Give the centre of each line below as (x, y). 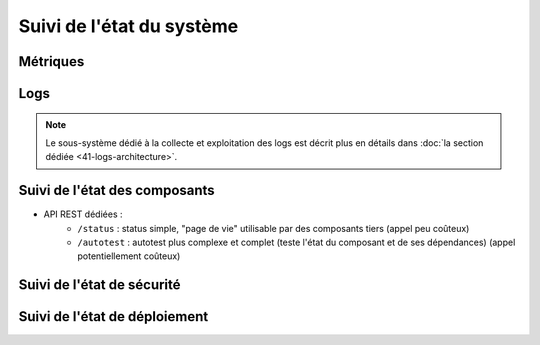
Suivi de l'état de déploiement (113, 316)
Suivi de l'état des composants (116, 190)
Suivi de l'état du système (128, 26)
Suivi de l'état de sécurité (99, 285)
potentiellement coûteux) (129, 256)
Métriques (51, 61)
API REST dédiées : (83, 214)
